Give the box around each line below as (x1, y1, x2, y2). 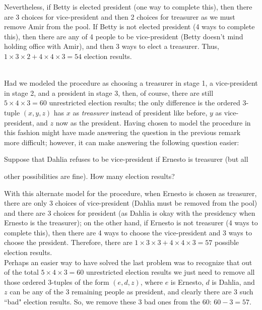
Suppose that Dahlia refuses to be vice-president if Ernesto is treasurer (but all (4, 154, 248, 164)
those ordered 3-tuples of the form (4, 276, 109, 287)
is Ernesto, (170, 276, 204, 287)
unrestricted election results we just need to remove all (86, 267, 255, 277)
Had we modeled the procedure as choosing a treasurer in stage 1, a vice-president (4, 78, 258, 88)
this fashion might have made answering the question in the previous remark (4, 127, 241, 138)
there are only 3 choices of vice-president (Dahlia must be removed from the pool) (4, 198, 257, 208)
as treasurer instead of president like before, (73, 107, 208, 117)
